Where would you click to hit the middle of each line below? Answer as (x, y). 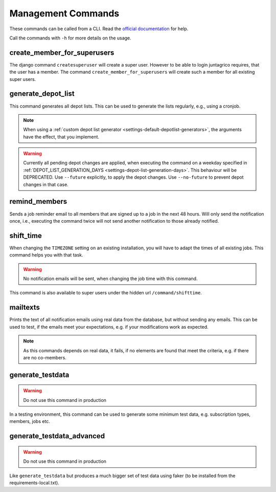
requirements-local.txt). (34, 483)
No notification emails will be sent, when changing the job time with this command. (110, 279)
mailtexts (25, 307)
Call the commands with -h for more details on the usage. (70, 38)
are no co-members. (45, 357)
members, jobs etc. (30, 421)
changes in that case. (46, 184)
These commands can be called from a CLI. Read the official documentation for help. (99, 29)
